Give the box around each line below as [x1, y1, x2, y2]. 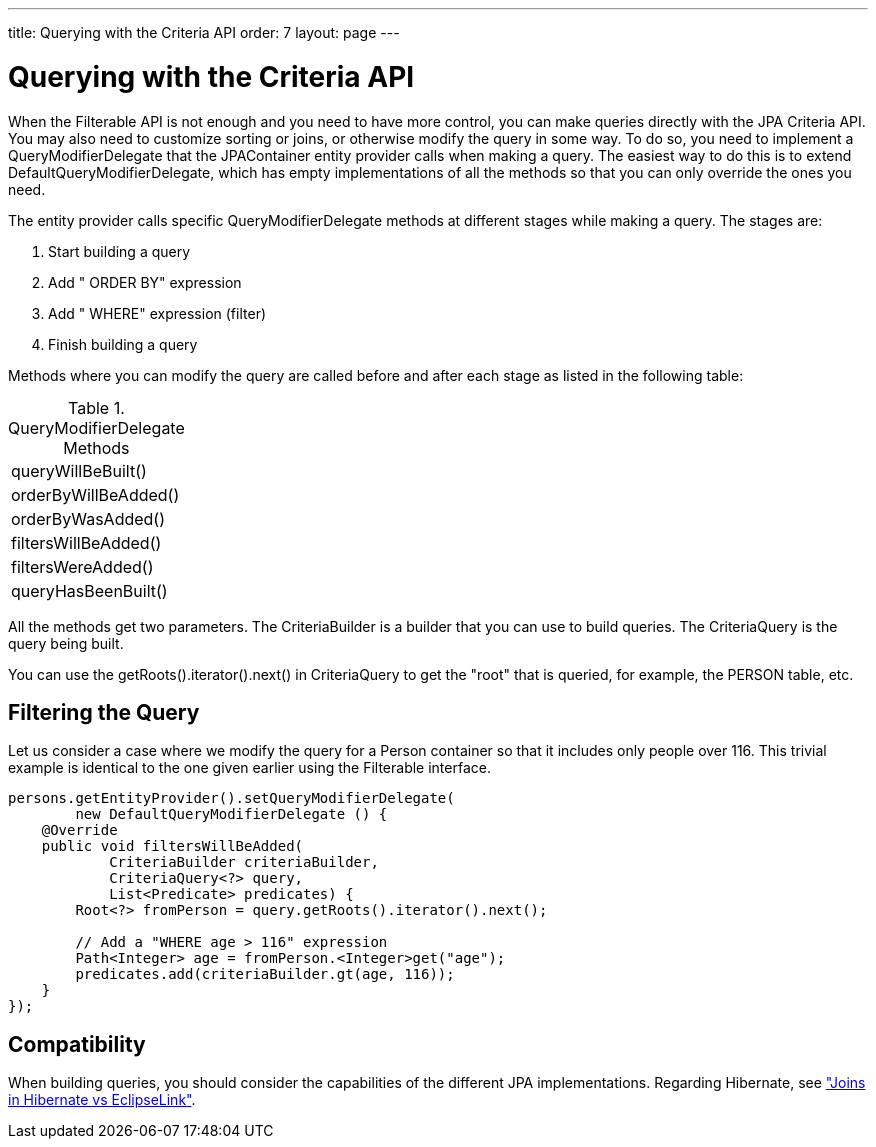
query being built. [8, 634, 124, 652]
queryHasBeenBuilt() [11, 580, 168, 601]
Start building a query [48, 242, 191, 260]
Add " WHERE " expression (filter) [48, 304, 267, 322]
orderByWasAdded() [11, 508, 166, 529]
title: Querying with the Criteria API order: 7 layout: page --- [8, 24, 400, 41]
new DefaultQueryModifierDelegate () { [75, 806, 388, 823]
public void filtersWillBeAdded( [41, 838, 304, 855]
